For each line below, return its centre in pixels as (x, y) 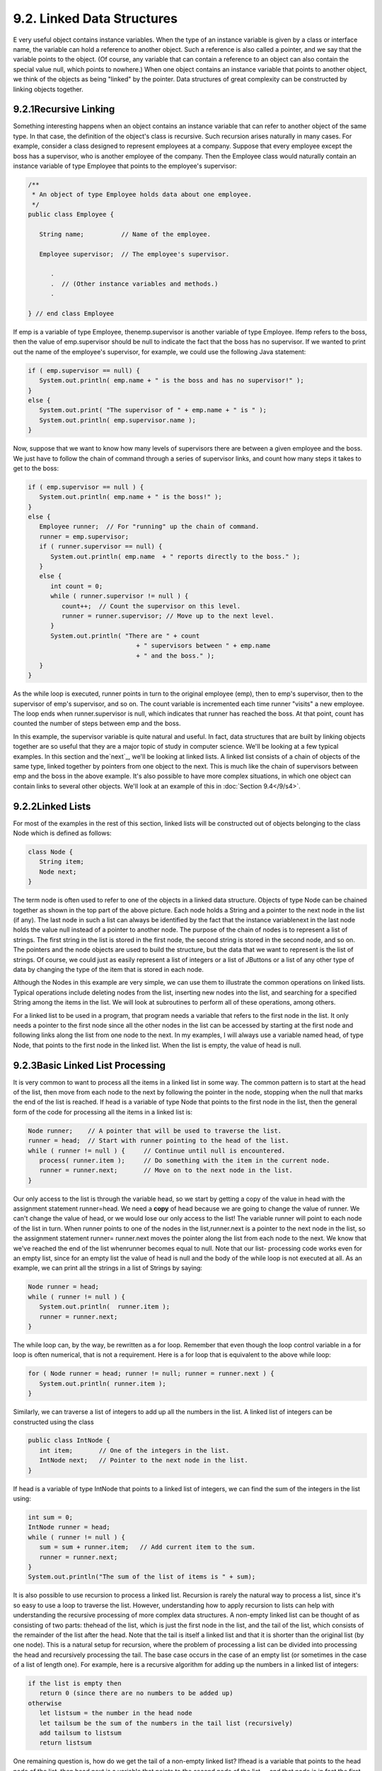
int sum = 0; (51, 1517)
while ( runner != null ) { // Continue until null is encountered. (157, 1150)
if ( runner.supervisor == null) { (101, 547)
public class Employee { (71, 215)
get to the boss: (36, 468)
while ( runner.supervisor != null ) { (120, 596)
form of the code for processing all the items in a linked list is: (103, 1111)
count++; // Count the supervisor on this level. (151, 606)
